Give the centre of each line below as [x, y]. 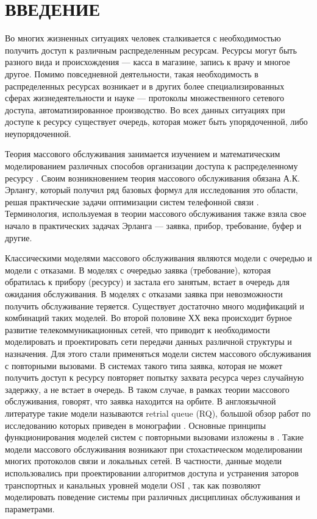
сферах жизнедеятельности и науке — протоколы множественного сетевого [144, 98]
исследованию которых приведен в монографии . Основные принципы [136, 425]
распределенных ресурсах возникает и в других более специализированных [145, 86]
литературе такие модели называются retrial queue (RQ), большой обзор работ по [158, 413]
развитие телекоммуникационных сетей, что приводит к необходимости [137, 329]
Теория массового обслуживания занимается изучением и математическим [143, 154]
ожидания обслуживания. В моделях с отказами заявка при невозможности [144, 294]
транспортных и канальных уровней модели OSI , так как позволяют [133, 485]
